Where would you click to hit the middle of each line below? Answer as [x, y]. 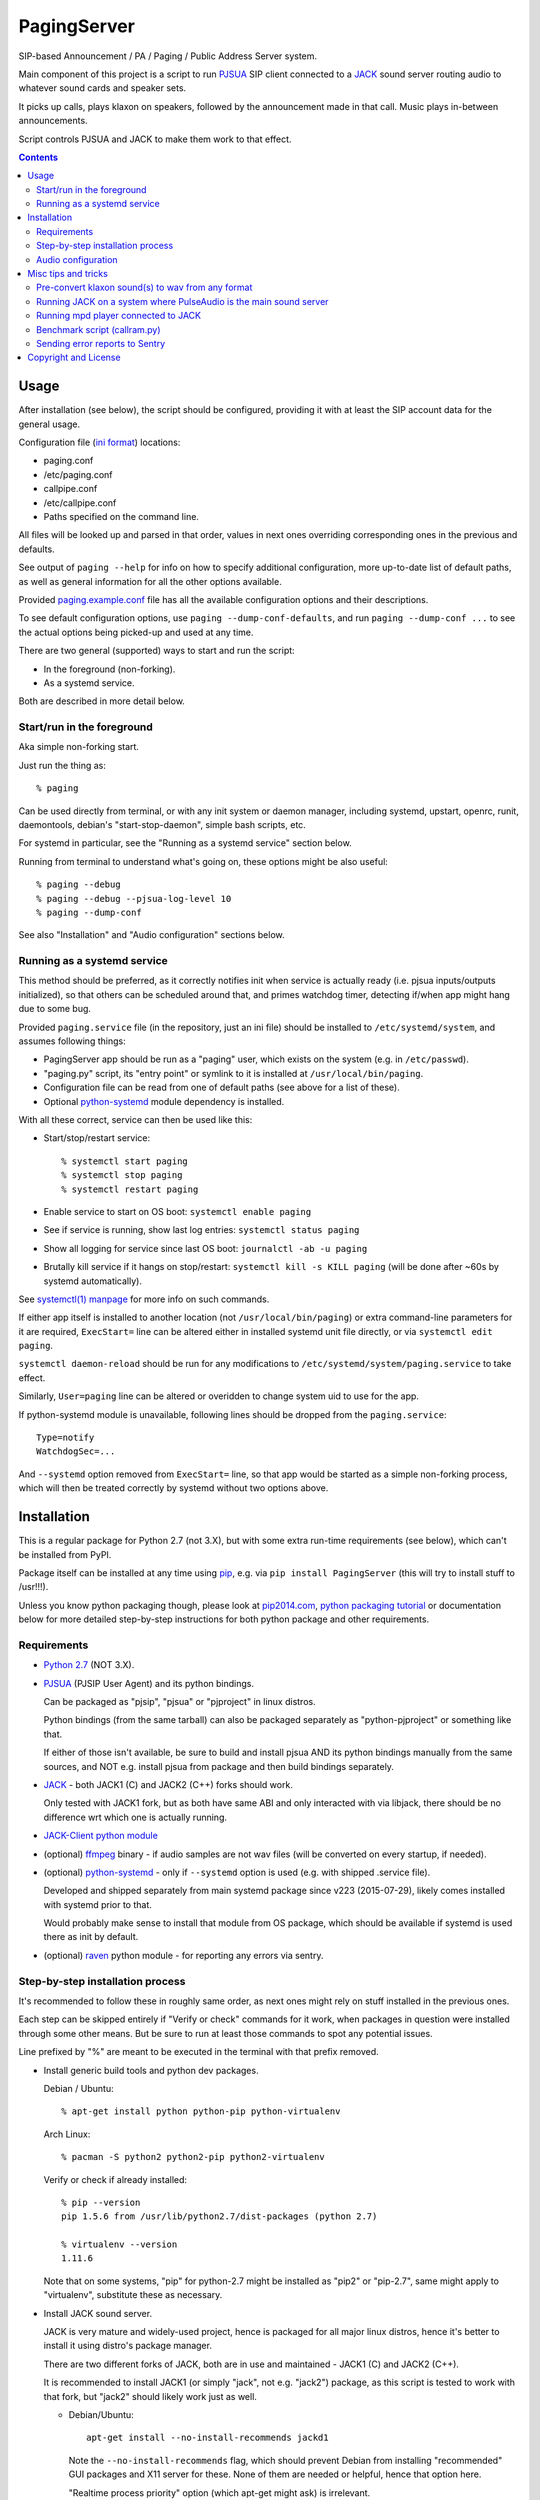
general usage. [49, 424]
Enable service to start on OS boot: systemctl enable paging [177, 1211]
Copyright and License [74, 357]
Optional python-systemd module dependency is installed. [164, 1101]
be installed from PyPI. [65, 1554]
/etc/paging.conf [78, 474]
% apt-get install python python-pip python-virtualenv [201, 2111]
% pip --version [101, 2202]
